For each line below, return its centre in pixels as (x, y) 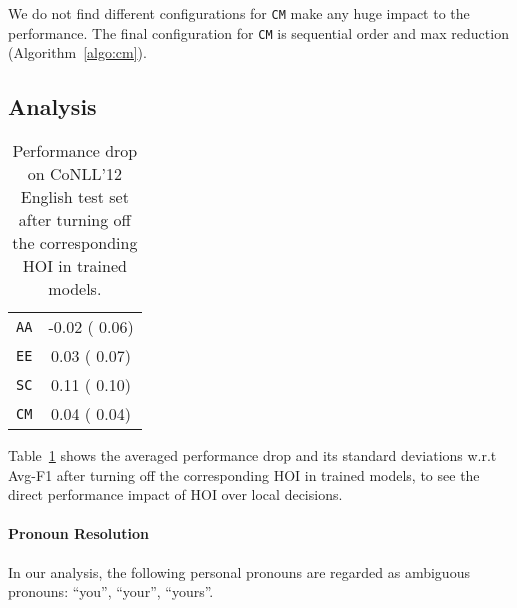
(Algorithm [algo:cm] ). (77, 52)
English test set (74, 197)
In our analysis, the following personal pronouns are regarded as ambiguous (239, 571)
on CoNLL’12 (74, 174)
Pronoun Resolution (78, 533)
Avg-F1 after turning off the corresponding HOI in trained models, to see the (244, 474)
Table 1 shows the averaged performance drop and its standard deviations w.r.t (252, 455)
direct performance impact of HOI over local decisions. (175, 494)
